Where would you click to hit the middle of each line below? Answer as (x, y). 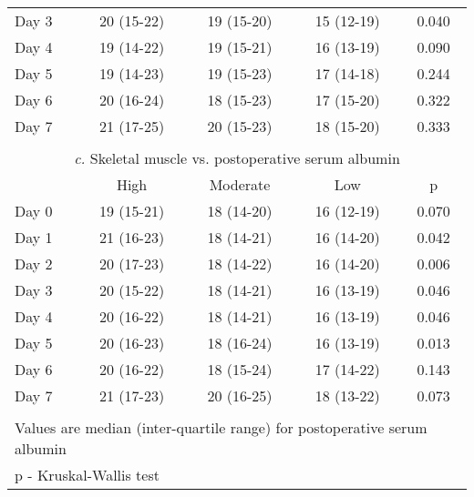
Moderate (240, 184)
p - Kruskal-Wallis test (87, 475)
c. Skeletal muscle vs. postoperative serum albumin (237, 158)
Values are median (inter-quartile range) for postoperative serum (221, 427)
